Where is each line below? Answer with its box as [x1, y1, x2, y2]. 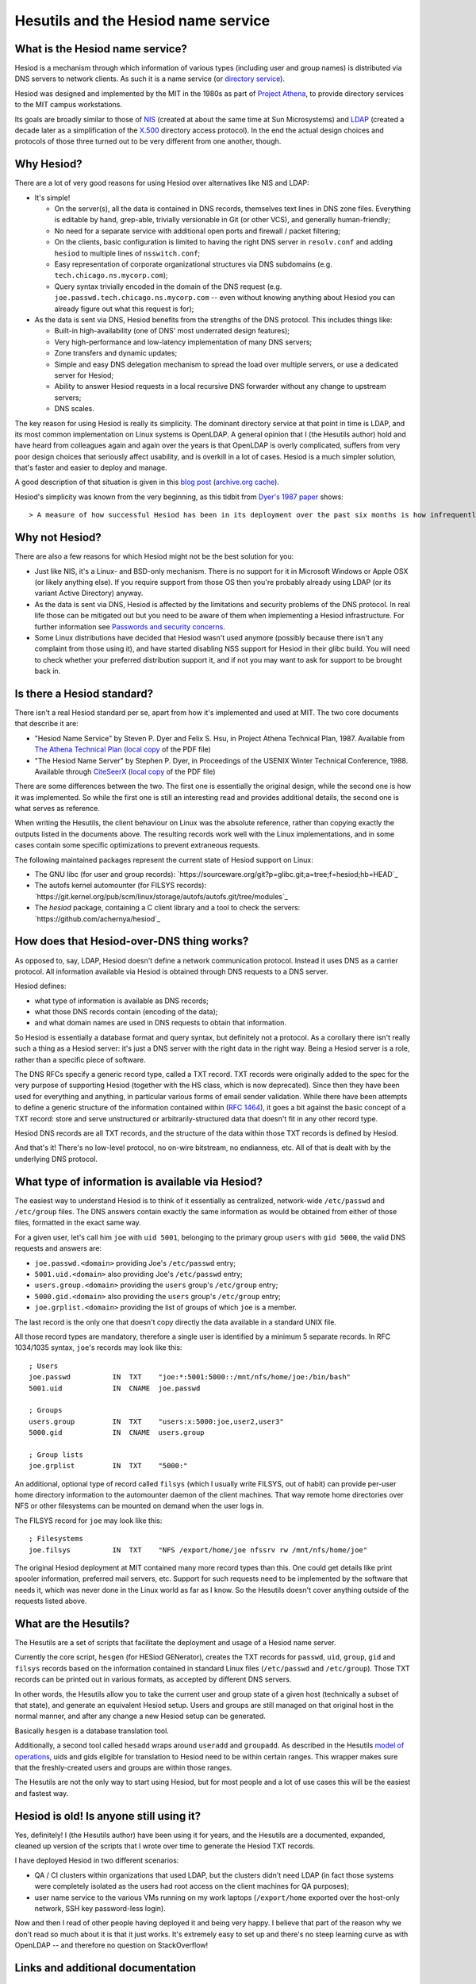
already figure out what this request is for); [54, 304, 194, 313]
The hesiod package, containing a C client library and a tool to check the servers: [34, 903, 301, 913]
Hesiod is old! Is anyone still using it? [14, 1809, 202, 1823]
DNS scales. [54, 404, 94, 413]
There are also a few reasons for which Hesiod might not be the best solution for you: [14, 552, 294, 561]
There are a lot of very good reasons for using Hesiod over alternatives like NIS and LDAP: [14, 179, 309, 188]
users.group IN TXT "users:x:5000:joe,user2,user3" [29, 1417, 285, 1426]
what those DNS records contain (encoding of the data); [34, 1007, 218, 1017]
